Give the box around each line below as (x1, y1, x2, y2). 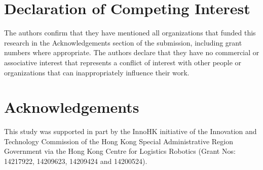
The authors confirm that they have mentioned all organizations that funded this (4, 27, 256, 38)
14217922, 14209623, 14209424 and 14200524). (4, 156, 147, 166)
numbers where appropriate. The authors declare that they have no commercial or (4, 47, 259, 58)
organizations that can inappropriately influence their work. (4, 67, 190, 77)
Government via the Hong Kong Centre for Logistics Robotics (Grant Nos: (4, 146, 236, 156)
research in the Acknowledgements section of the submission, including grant (4, 37, 242, 48)
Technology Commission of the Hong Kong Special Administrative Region (4, 136, 233, 146)
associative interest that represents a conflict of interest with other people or (4, 57, 242, 67)
